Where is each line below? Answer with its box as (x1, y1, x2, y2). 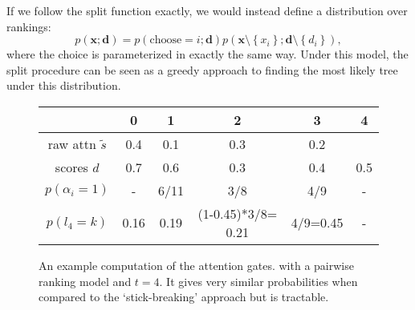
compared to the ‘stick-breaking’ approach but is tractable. (39, 288, 329, 305)
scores (55, 157, 88, 176)
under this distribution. (6, 77, 121, 94)
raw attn (47, 134, 96, 153)
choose (149, 34, 182, 46)
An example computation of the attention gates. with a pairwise (39, 256, 354, 273)
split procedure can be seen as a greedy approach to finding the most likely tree (6, 61, 398, 78)
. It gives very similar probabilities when (159, 272, 358, 289)
